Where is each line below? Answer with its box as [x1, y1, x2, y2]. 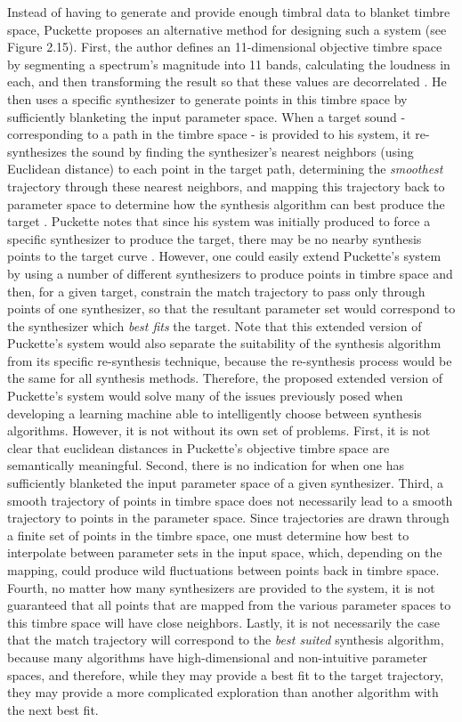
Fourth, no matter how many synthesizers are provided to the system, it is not [7, 578, 435, 596]
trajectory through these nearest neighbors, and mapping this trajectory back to [7, 176, 445, 195]
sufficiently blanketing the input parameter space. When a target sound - [7, 107, 406, 126]
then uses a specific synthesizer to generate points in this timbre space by [7, 89, 408, 108]
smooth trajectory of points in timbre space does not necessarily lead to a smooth [7, 491, 453, 509]
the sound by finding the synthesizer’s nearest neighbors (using [70, 142, 414, 160]
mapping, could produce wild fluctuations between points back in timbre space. [7, 561, 440, 579]
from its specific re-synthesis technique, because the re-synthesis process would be [7, 351, 452, 369]
